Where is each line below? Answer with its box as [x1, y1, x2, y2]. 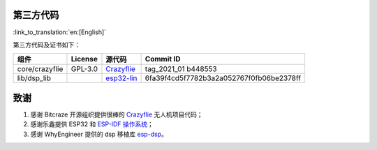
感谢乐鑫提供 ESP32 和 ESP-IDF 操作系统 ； [30, 120, 154, 128]
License [71, 54, 98, 64]
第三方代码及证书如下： [13, 40, 80, 49]
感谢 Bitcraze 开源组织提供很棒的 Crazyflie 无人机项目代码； [30, 110, 203, 119]
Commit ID [145, 54, 181, 64]
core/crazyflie [17, 64, 64, 74]
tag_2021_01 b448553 [145, 64, 217, 74]
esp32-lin [105, 73, 138, 83]
